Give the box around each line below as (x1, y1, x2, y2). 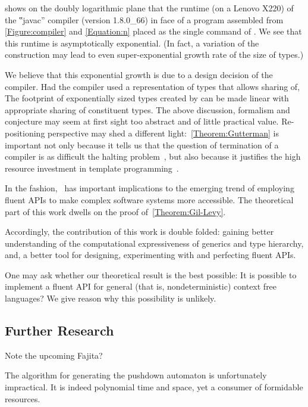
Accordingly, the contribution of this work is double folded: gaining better (5, 225, 274, 238)
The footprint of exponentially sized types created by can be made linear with (5, 92, 289, 104)
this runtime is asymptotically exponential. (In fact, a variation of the (5, 36, 259, 49)
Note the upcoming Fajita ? (5, 349, 103, 361)
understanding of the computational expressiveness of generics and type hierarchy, (5, 237, 304, 249)
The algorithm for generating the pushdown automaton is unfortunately (5, 369, 267, 381)
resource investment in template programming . (5, 161, 179, 174)
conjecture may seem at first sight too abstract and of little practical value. (5, 115, 279, 128)
